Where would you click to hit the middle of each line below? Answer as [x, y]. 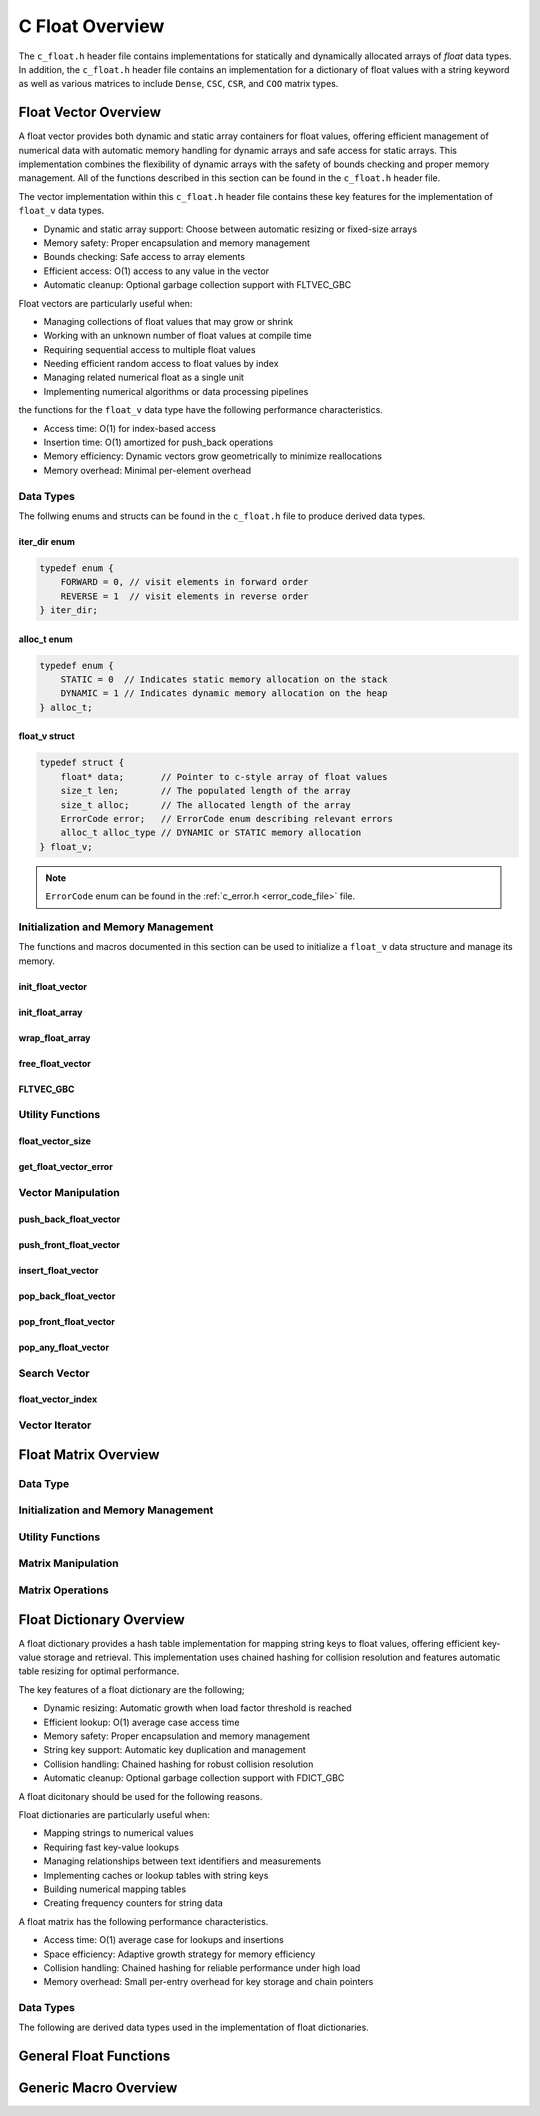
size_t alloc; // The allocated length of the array [205, 804]
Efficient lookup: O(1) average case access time [141, 1722]
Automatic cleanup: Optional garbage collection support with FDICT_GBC [194, 1778]
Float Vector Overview [90, 112]
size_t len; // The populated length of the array [205, 791]
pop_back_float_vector [67, 1296]
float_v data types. [61, 211]
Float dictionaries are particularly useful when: [114, 1814]
